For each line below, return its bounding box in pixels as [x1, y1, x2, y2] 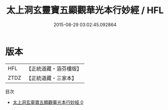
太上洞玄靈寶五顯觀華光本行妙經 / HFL [6, 5, 164, 16]
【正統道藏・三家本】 [26, 74, 77, 81]
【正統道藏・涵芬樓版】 [26, 65, 82, 72]
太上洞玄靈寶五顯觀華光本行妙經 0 [12, 99, 83, 105]
